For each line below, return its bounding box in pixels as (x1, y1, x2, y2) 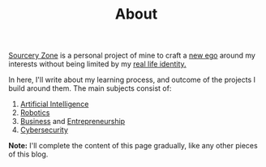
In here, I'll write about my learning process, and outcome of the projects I (8, 75, 256, 85)
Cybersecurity (19, 125, 69, 135)
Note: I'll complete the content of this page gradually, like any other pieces (8, 141, 258, 151)
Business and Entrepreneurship (19, 117, 126, 126)
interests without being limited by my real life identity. (8, 59, 187, 69)
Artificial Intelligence (19, 99, 89, 109)
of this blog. (8, 149, 49, 159)
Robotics (19, 108, 50, 118)
